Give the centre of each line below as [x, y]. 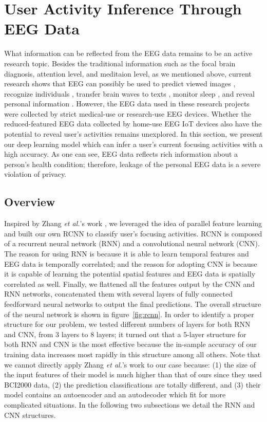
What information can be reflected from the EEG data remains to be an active [128, 53]
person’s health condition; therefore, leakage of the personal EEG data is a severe [132, 164]
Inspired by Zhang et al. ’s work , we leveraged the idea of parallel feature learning [133, 223]
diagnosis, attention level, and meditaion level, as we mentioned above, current [128, 73]
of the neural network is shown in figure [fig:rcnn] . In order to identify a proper [129, 314]
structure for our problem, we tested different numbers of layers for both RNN [127, 324]
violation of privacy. [35, 174]
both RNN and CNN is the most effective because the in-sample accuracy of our [130, 344]
